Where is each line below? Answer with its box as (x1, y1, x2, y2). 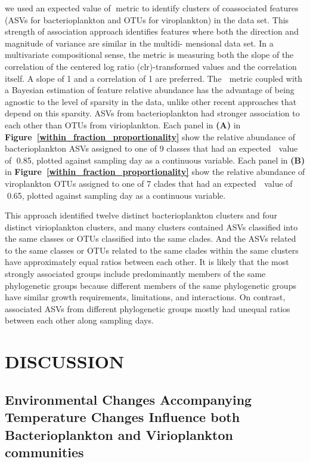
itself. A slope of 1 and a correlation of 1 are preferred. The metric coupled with (5, 72, 302, 84)
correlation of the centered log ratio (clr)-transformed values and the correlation (5, 60, 297, 72)
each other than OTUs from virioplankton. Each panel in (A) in (5, 118, 241, 131)
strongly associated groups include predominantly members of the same (5, 267, 266, 280)
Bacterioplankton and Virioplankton (5, 425, 233, 443)
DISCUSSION (5, 349, 125, 374)
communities (5, 442, 84, 461)
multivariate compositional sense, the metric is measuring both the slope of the (5, 48, 294, 61)
